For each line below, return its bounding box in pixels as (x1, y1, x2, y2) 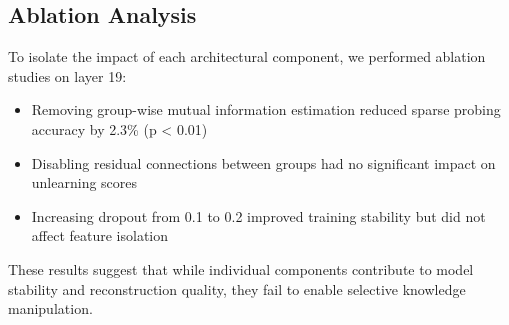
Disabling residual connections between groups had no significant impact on (31, 152, 496, 173)
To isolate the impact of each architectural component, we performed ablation (8, 46, 486, 67)
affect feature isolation (31, 225, 169, 246)
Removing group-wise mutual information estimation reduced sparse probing (31, 99, 501, 120)
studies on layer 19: (8, 65, 127, 86)
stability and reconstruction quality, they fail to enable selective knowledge (8, 278, 466, 299)
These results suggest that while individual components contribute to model (8, 258, 474, 279)
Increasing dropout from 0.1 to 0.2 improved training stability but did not (31, 205, 486, 226)
